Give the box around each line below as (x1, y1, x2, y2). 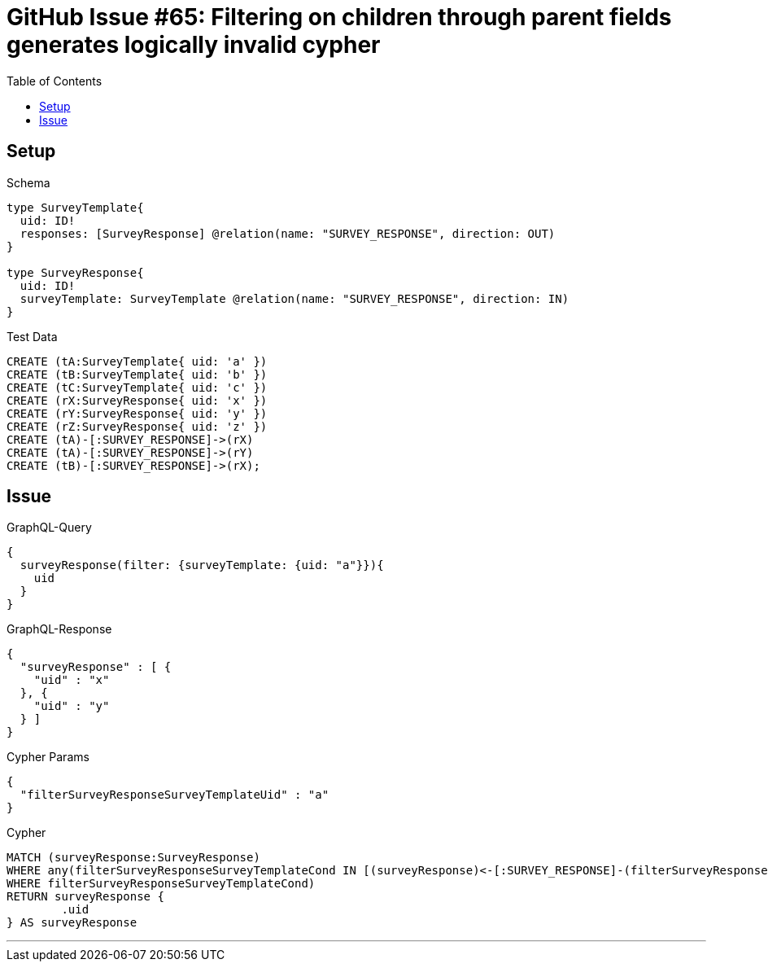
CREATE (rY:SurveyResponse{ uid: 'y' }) (7, 406, 268, 420)
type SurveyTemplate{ (7, 200, 144, 214)
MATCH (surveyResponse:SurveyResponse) (7, 851, 260, 865)
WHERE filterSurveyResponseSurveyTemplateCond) (7, 877, 316, 891)
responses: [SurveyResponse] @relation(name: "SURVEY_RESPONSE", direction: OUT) (20, 226, 556, 240)
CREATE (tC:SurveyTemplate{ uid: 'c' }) (7, 380, 268, 394)
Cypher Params (7, 750, 89, 764)
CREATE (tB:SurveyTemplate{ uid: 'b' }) (7, 367, 268, 381)
